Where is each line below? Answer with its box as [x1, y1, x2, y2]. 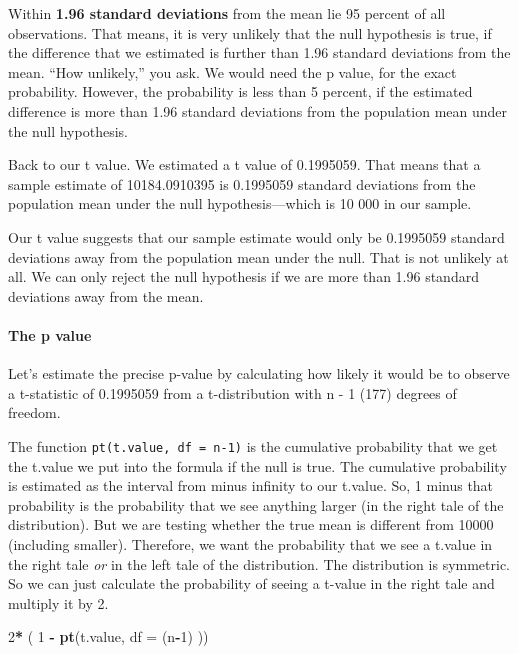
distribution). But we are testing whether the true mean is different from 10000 [8, 514, 494, 535]
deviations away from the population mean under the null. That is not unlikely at [8, 246, 509, 267]
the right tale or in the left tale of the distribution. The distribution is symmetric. [8, 553, 511, 574]
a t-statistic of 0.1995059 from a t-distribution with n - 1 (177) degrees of [8, 382, 457, 403]
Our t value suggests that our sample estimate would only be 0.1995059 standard [8, 226, 505, 247]
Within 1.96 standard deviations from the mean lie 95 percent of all [8, 3, 446, 23]
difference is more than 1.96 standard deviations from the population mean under [8, 100, 508, 121]
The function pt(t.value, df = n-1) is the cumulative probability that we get [8, 435, 498, 456]
